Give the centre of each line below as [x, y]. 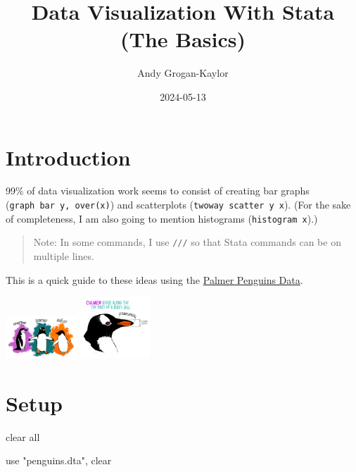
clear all [23, 436]
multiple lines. [64, 256]
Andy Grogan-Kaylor [183, 73]
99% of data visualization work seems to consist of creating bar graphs [158, 191]
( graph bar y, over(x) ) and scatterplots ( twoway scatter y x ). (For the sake [178, 205]
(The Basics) [183, 39]
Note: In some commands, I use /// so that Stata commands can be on [187, 242]
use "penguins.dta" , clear [59, 460]
